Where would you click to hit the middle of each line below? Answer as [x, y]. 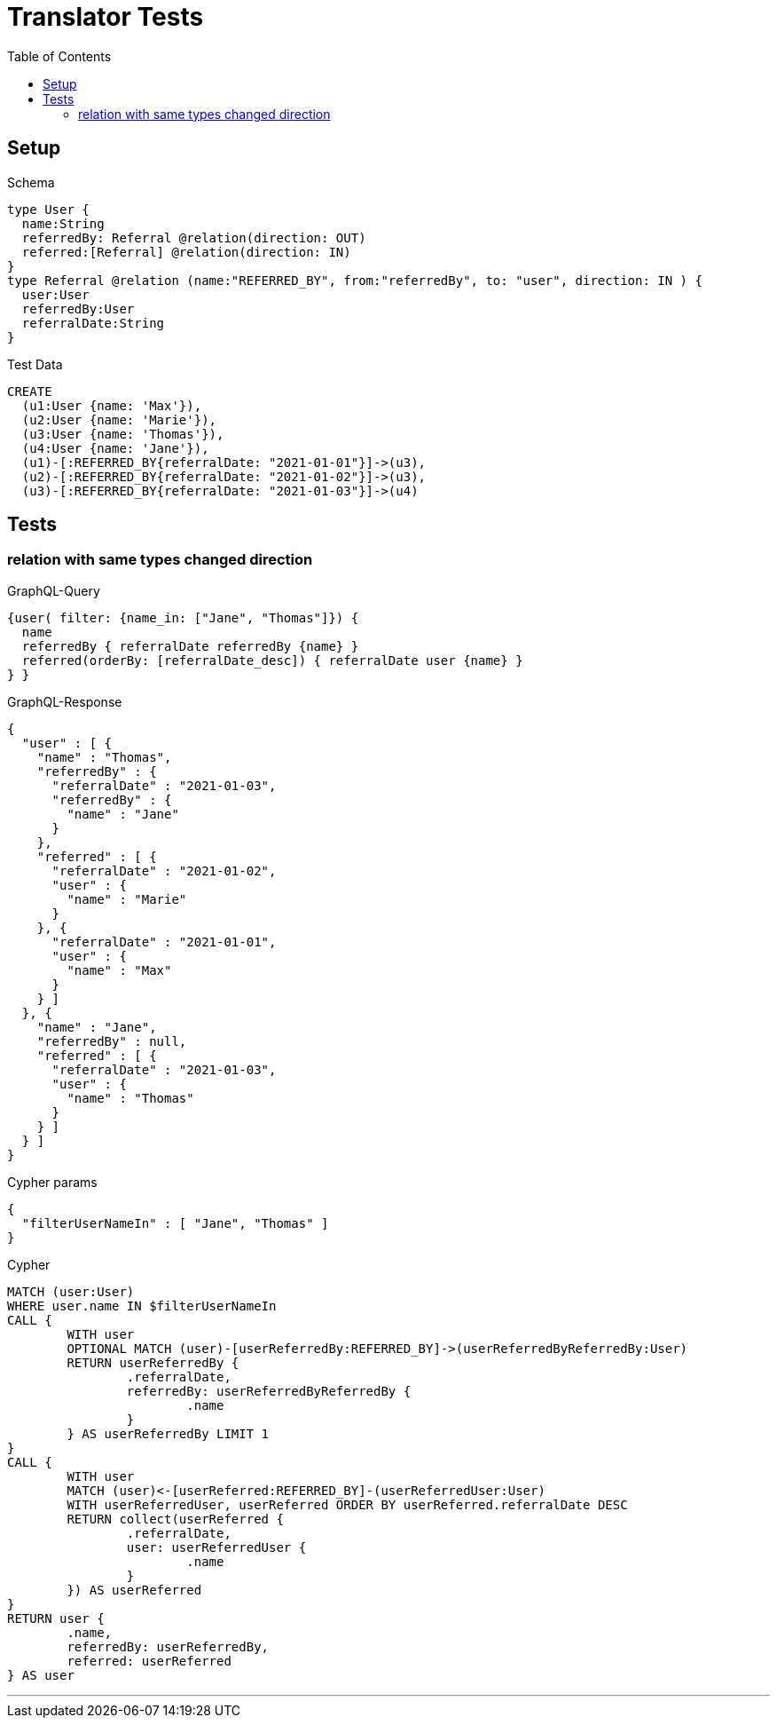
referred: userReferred [149, 1661]
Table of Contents [59, 56]
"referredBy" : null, [112, 1041]
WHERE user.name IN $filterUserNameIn [142, 1306]
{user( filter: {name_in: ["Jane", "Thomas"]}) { [183, 617]
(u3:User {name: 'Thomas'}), [123, 434]
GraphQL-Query [54, 590]
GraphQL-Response [65, 701]
